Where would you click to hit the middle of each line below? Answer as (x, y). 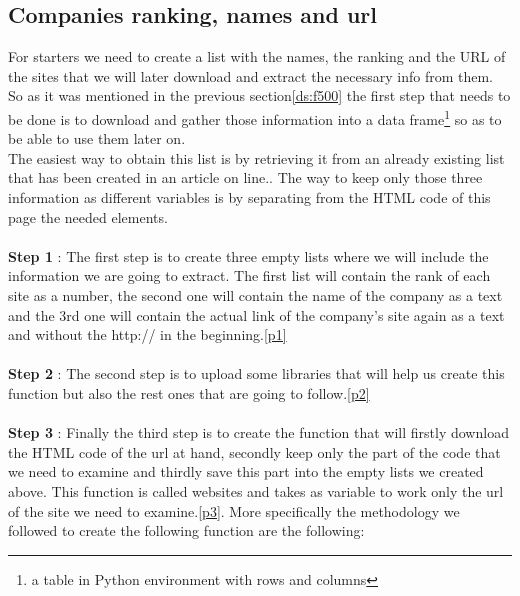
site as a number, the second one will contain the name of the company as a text (255, 294)
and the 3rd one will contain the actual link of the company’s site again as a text (256, 314)
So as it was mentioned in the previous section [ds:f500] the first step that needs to (259, 95)
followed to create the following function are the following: (186, 530)
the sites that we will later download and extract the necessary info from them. (250, 75)
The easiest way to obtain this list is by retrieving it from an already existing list (256, 157)
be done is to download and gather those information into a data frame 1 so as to (255, 117)
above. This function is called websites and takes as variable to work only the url (256, 490)
